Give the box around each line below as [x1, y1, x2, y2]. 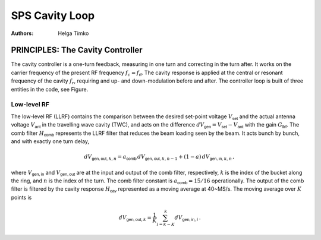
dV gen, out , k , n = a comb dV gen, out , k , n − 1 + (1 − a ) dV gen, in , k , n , [84, 153, 235, 162]
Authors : [11, 30, 34, 37]
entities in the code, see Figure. [11, 86, 89, 93]
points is [11, 194, 32, 201]
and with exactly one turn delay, [11, 137, 89, 145]
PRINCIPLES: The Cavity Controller [11, 45, 143, 55]
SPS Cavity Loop [11, 9, 95, 22]
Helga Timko [58, 30, 89, 37]
